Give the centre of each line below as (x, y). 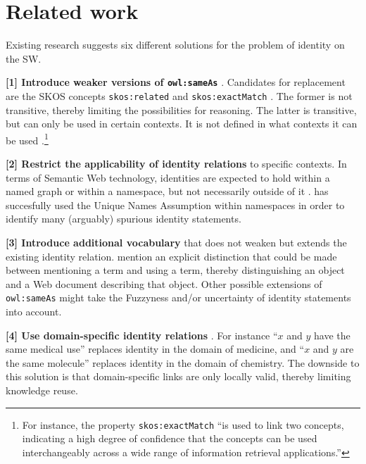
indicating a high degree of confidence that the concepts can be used (170, 438)
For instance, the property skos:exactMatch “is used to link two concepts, (183, 424)
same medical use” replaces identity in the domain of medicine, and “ (155, 349)
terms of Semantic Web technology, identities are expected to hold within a (168, 177)
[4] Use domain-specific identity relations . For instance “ (142, 335)
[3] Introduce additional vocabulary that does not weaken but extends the (176, 243)
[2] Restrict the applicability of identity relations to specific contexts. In (176, 164)
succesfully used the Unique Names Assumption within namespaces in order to (175, 205)
